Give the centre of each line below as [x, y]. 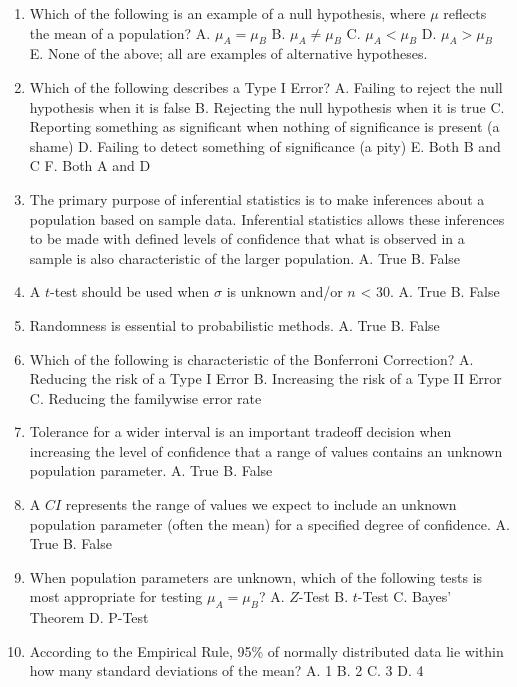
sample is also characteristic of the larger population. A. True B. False [245, 257]
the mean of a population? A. [120, 32]
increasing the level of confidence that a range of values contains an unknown [266, 450]
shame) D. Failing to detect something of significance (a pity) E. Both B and [265, 145]
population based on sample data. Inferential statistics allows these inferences [267, 218]
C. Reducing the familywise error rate [145, 397]
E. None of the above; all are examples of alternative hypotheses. [228, 53]
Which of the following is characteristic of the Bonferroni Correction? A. [251, 358]
